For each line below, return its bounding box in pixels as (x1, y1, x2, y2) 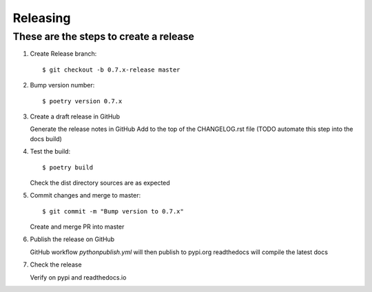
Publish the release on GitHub (30, 235, 115, 244)
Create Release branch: (30, 50, 97, 58)
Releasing (12, 10, 71, 25)
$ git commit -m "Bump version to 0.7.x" (42, 207, 184, 215)
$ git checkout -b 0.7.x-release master (42, 65, 180, 74)
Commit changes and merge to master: (30, 191, 141, 200)
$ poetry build (42, 163, 94, 171)
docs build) (30, 134, 62, 143)
